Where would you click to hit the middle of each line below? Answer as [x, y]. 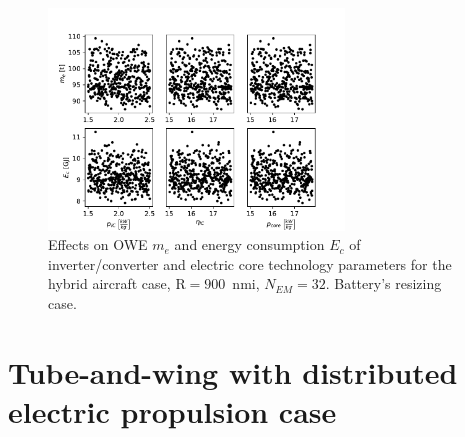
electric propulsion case [172, 410]
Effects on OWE [98, 244]
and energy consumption [249, 244]
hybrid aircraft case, [109, 283]
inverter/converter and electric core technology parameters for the [250, 263]
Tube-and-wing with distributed [233, 371]
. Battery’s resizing [383, 283]
